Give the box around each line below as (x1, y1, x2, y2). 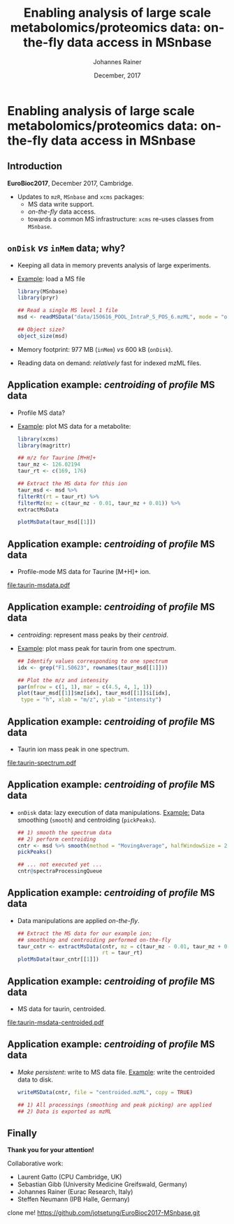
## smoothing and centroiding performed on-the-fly (17, 936, 171, 943)
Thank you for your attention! (7, 1146, 94, 1154)
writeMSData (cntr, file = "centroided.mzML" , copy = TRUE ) (17, 1089, 193, 1096)
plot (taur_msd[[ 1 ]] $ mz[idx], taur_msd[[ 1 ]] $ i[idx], (17, 690, 171, 697)
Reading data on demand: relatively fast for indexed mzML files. (17, 358, 201, 367)
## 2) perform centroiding (17, 836, 96, 843)
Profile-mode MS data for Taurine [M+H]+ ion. (17, 568, 152, 576)
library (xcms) (17, 435, 59, 443)
